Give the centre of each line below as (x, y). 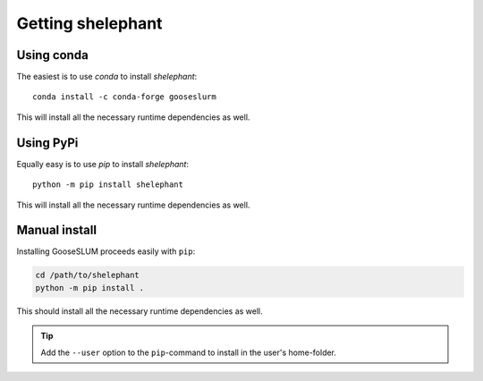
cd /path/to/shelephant (88, 275)
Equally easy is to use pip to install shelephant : (103, 164)
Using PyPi (47, 143)
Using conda (52, 55)
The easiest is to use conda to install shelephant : (107, 77)
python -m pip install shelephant (108, 185)
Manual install (57, 230)
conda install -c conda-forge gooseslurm (124, 97)
